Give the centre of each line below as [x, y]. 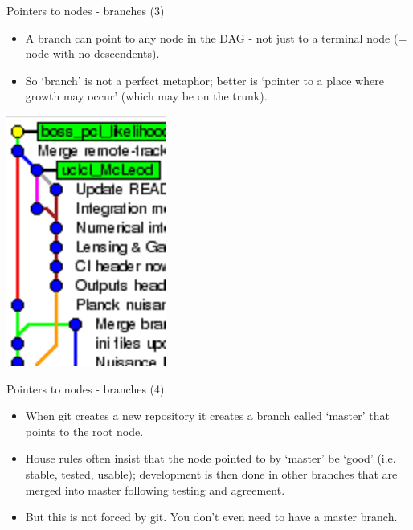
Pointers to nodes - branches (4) [86, 388]
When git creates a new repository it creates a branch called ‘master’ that [207, 416]
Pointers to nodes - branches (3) [86, 10]
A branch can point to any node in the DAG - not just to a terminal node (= [216, 37]
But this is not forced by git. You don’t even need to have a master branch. [211, 517]
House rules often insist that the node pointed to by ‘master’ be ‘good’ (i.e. [211, 458]
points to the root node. [84, 431]
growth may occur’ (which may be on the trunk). [146, 96]
